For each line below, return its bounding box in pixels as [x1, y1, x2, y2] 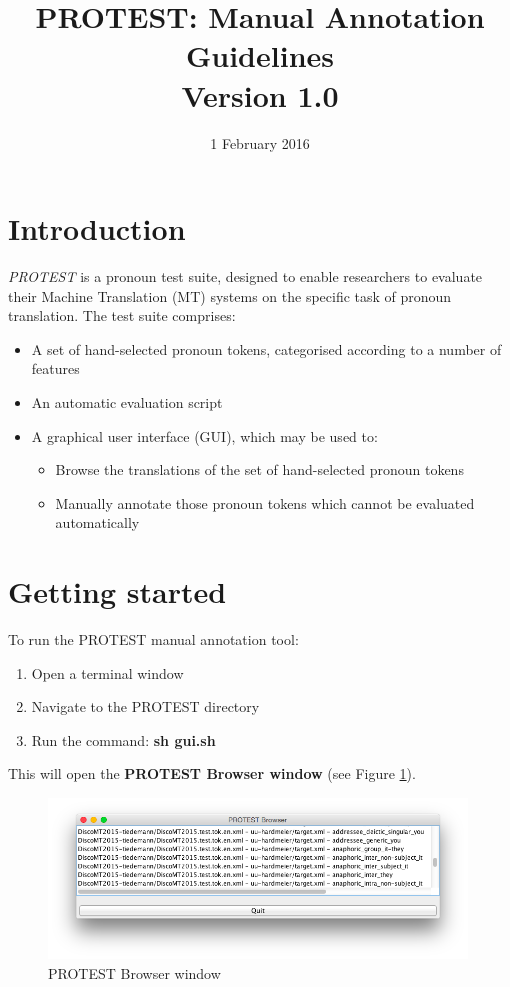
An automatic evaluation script [31, 392, 223, 412]
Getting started [8, 571, 227, 612]
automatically [55, 512, 140, 533]
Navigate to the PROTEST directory [31, 696, 260, 717]
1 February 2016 [210, 132, 310, 153]
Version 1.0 [181, 74, 339, 115]
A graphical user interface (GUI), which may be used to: [31, 425, 378, 446]
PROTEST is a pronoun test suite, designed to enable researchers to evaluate [8, 266, 483, 287]
